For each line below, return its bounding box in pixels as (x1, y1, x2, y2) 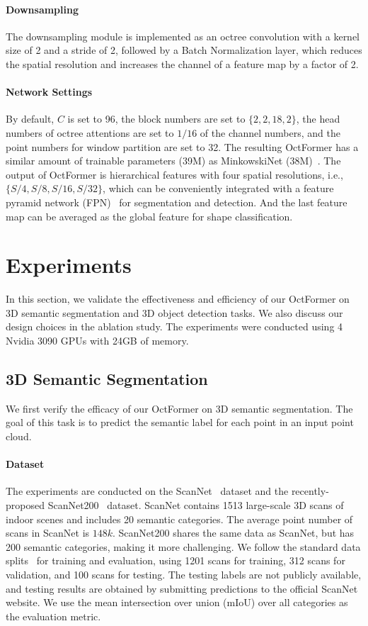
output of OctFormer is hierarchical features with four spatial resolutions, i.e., (6, 167, 343, 181)
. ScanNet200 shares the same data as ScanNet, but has (113, 525, 355, 540)
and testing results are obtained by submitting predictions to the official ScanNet (6, 581, 358, 596)
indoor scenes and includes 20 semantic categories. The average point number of (6, 511, 353, 526)
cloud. (6, 429, 32, 444)
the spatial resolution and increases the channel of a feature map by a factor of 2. (6, 56, 359, 71)
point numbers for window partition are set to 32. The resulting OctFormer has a (6, 139, 359, 154)
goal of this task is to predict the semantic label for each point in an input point (6, 415, 354, 430)
